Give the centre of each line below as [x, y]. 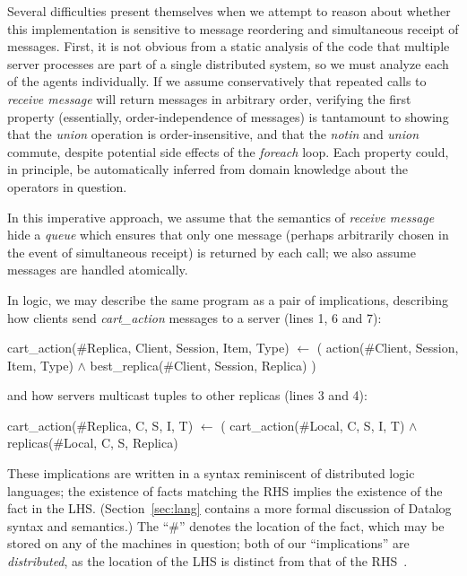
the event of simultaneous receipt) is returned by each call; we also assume [212, 252]
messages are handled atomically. [98, 270]
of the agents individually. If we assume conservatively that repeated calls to [217, 81]
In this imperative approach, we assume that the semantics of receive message [221, 217]
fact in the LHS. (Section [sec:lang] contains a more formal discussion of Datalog [229, 508]
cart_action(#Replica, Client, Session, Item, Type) [148, 348]
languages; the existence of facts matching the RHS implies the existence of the [225, 490]
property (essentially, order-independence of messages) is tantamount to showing [228, 116]
